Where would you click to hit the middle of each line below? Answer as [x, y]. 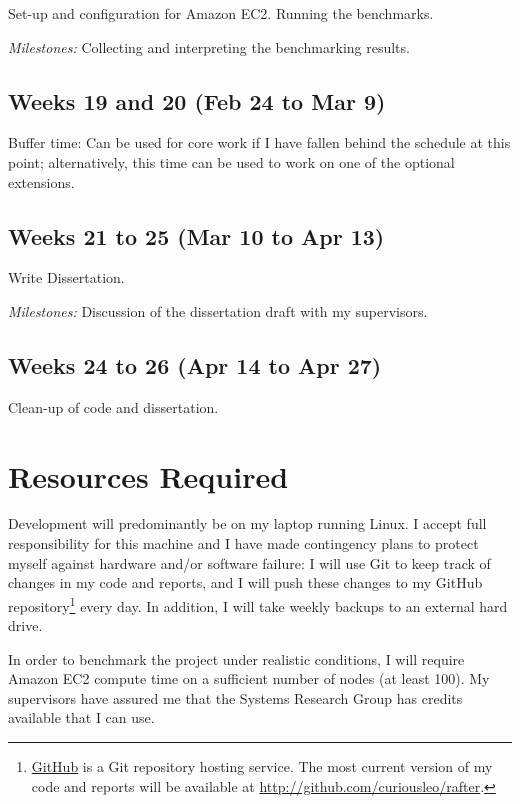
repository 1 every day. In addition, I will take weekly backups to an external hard [258, 604]
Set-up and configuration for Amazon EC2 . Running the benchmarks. [221, 13]
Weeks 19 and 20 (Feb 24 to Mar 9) [197, 100]
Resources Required [148, 475]
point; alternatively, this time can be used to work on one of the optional [231, 161]
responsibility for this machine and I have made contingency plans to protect [243, 543]
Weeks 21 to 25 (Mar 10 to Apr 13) [196, 235]
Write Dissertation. [66, 277]
